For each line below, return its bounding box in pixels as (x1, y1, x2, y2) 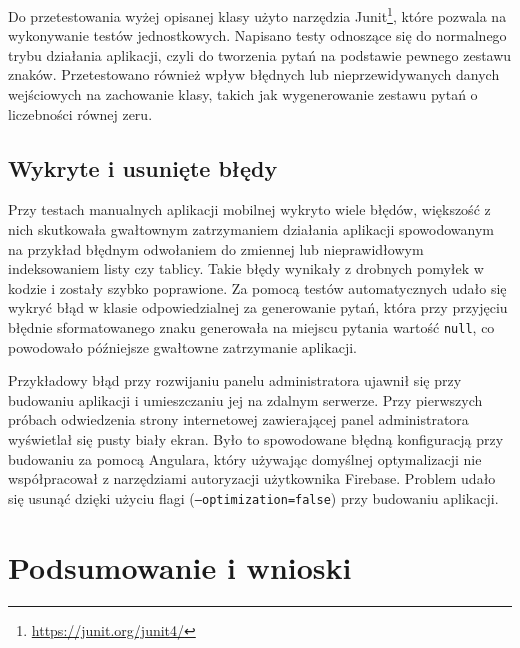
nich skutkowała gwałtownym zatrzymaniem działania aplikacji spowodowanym (8, 219, 495, 240)
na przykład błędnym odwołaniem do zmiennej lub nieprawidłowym (8, 238, 424, 259)
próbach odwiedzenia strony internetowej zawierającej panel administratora (8, 409, 469, 430)
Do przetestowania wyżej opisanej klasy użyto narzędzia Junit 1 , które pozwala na (8, 3, 507, 26)
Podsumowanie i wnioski (8, 546, 352, 587)
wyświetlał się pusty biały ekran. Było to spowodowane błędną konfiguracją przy (8, 429, 504, 450)
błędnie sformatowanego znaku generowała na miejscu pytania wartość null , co (8, 316, 495, 337)
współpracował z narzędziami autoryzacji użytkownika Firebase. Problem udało (8, 468, 496, 489)
